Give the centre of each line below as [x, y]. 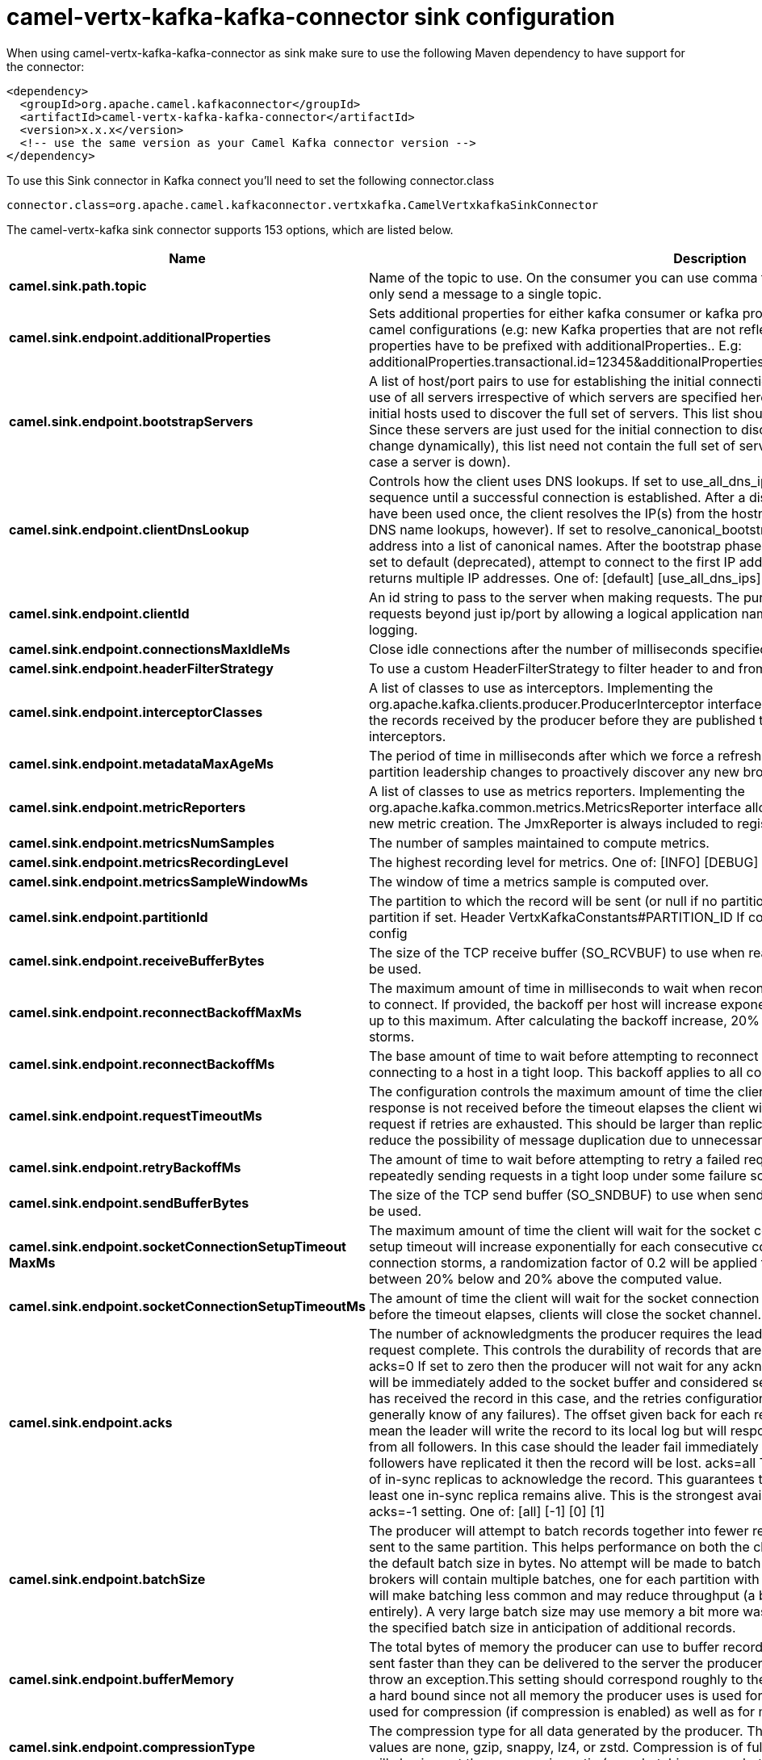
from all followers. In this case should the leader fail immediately [563, 1446]
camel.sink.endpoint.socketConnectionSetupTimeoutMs [187, 1306]
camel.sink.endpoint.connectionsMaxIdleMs [150, 649]
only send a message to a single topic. [485, 293]
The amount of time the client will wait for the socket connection [564, 1298]
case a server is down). [440, 461]
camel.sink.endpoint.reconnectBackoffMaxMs [155, 1012]
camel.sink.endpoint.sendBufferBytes [129, 1203]
